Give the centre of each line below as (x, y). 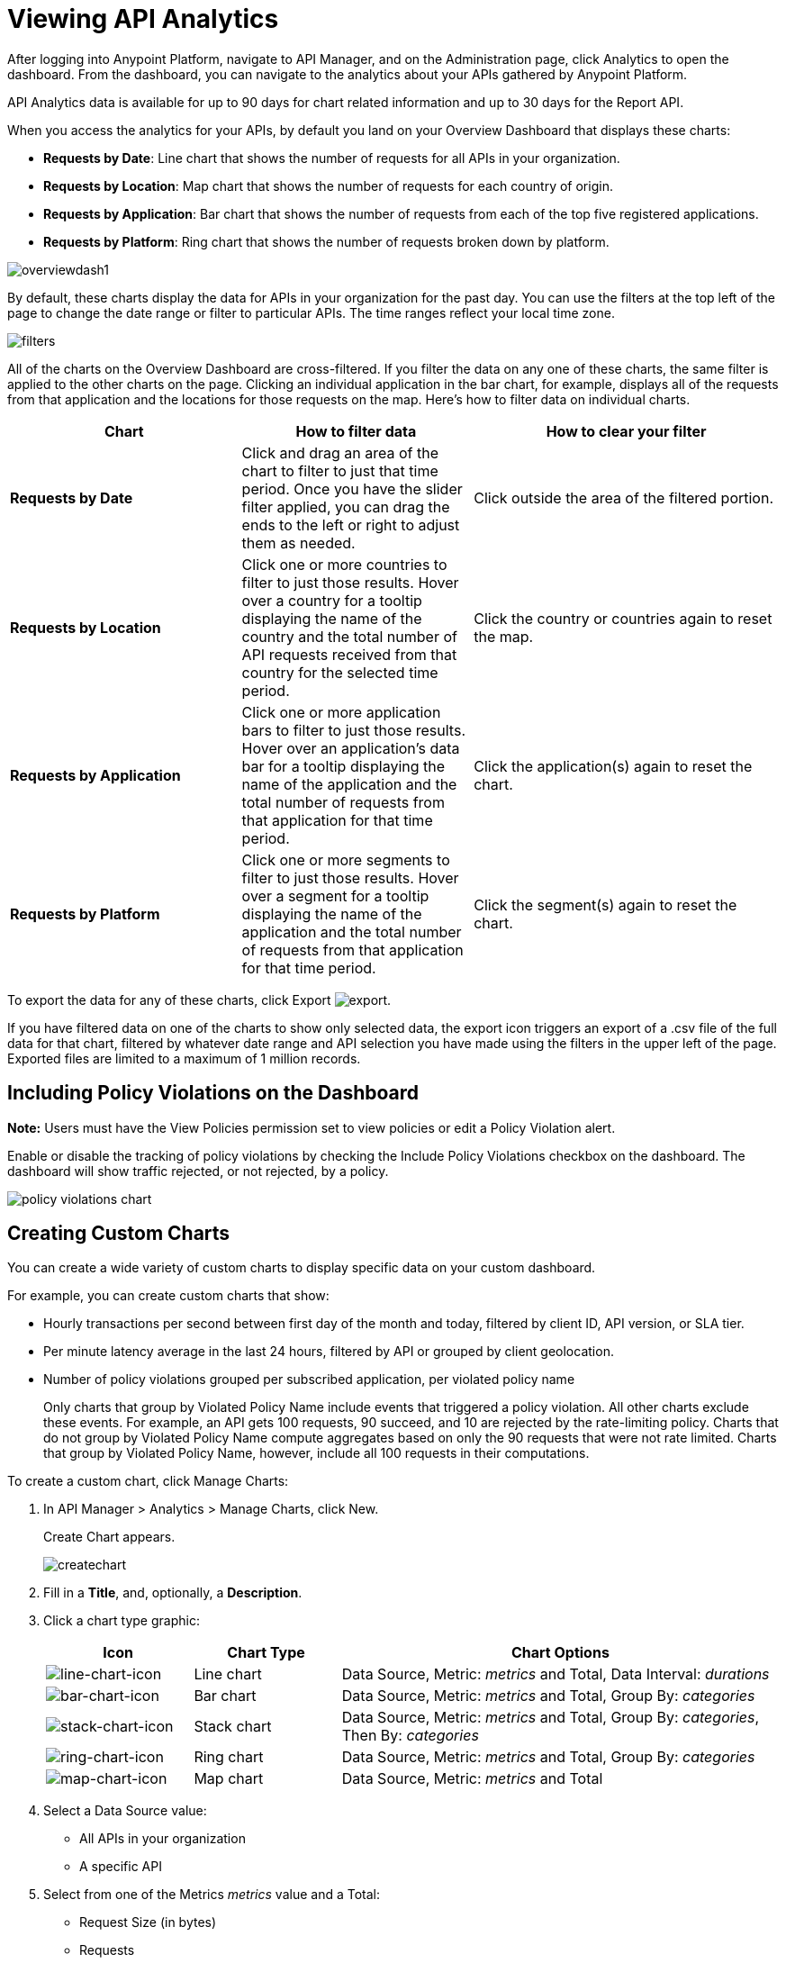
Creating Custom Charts (119, 1234)
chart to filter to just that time (340, 470)
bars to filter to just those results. (353, 730)
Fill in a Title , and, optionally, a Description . (173, 1593)
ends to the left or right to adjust (351, 525)
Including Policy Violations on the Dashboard (213, 1093)
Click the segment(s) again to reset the (605, 905)
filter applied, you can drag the (346, 507)
